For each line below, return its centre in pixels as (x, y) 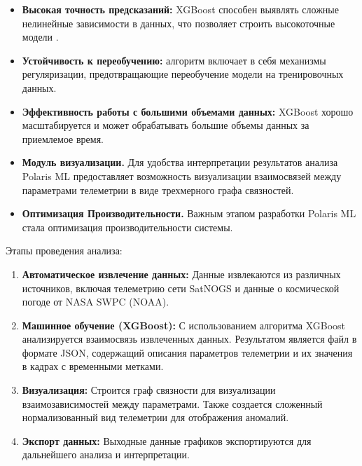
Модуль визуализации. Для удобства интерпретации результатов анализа (180, 162)
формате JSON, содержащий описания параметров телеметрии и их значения (187, 352)
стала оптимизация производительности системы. (127, 227)
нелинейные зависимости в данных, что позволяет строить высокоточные (179, 23)
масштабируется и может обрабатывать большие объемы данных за (166, 125)
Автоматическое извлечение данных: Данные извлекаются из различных (181, 274)
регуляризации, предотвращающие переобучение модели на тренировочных (183, 74)
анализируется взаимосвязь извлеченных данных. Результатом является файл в (189, 339)
